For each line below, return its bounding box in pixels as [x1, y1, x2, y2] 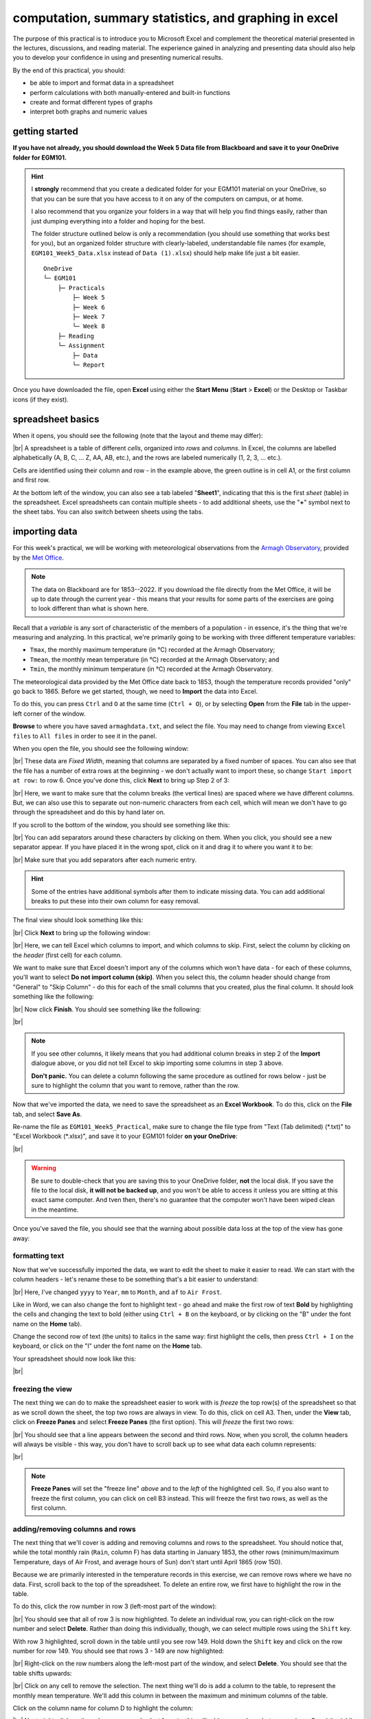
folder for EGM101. [12, 153, 67, 162]
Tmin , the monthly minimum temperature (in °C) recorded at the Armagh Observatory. [30, 665, 273, 673]
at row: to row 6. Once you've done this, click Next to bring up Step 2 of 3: [12, 776, 229, 785]
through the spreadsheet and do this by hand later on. [12, 808, 166, 816]
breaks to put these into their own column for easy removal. [31, 897, 201, 906]
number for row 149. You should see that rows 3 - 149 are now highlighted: [12, 1647, 225, 1655]
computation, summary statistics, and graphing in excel [12, 10, 338, 25]
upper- [331, 700, 352, 708]
